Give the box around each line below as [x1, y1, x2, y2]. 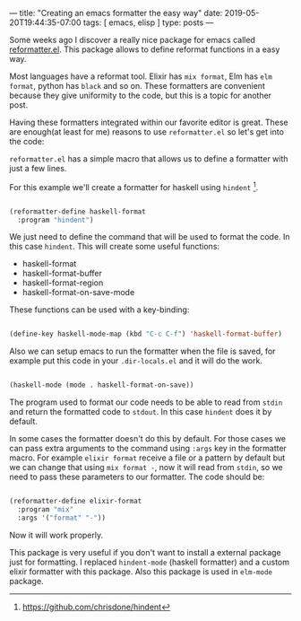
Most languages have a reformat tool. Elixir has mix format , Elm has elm [9, 71, 273, 82]
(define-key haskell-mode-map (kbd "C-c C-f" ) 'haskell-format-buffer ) [9, 329, 282, 339]
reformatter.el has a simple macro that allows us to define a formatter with [9, 153, 288, 164]
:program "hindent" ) [17, 215, 94, 224]
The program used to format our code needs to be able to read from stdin [9, 397, 283, 407]
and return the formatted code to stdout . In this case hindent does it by [9, 407, 272, 417]
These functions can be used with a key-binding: [9, 304, 190, 315]
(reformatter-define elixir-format [9, 497, 142, 506]
